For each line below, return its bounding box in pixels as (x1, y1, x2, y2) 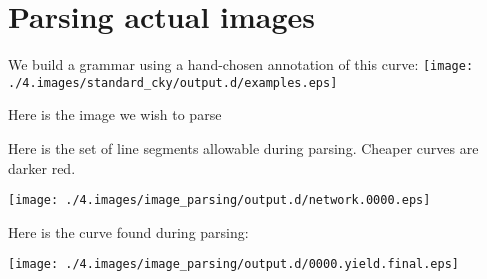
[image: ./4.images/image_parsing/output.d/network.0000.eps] (8, 193, 431, 208)
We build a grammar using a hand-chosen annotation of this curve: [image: (8, 54, 474, 75)
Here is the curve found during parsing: (8, 221, 249, 242)
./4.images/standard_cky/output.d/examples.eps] (8, 75, 338, 90)
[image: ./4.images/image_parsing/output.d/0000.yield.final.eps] (8, 257, 460, 272)
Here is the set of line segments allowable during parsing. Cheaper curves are (8, 138, 479, 159)
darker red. (8, 157, 76, 178)
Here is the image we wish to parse (8, 104, 222, 125)
